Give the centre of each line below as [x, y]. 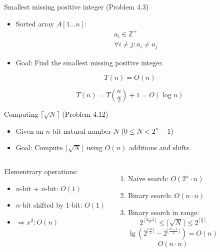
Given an [30, 130]
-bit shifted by [42, 205]
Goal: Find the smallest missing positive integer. [90, 62]
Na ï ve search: [148, 178]
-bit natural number [81, 130]
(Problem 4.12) [85, 114]
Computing [21, 114]
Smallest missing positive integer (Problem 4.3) [76, 6]
